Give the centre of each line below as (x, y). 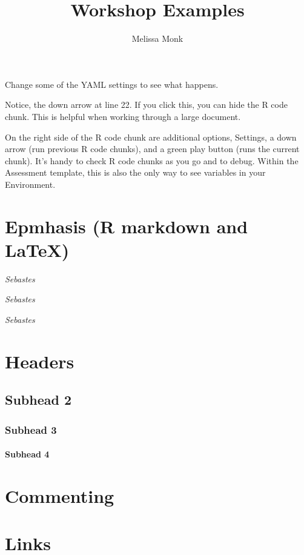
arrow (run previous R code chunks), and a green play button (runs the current (152, 149)
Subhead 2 (38, 400)
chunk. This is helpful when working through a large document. (123, 116)
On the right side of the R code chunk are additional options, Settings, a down (151, 137)
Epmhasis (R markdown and (127, 226)
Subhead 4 (27, 454)
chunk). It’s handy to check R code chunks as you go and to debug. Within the (152, 160)
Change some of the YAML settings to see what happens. (112, 84)
